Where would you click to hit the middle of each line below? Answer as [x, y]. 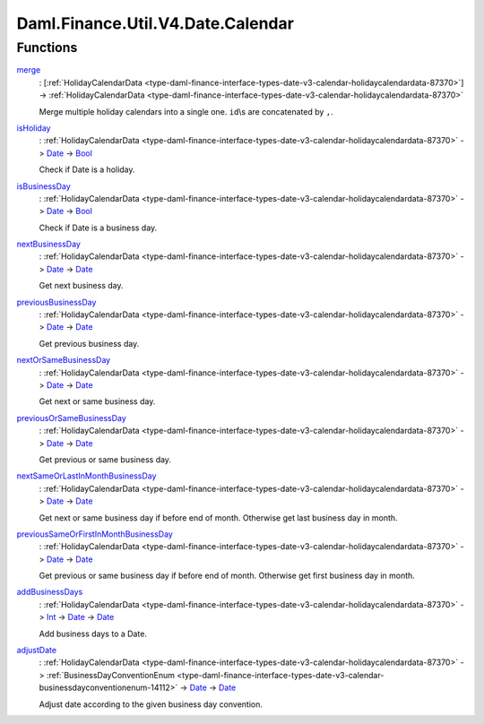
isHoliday [34, 128]
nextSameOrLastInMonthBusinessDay [86, 476]
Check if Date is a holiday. [87, 169]
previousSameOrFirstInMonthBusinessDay [95, 534]
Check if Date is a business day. [98, 228]
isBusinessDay [43, 186]
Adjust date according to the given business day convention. [151, 704]
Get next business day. [81, 286]
